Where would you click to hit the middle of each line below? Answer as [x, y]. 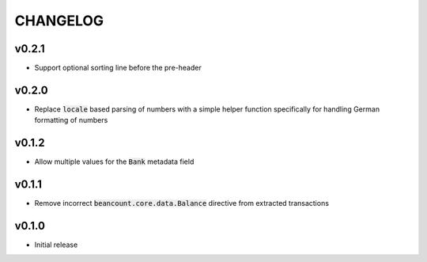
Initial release [56, 245]
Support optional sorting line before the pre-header [118, 68]
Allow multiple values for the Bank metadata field [114, 161]
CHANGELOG [59, 21]
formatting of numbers [71, 120]
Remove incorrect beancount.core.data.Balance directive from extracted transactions [182, 203]
